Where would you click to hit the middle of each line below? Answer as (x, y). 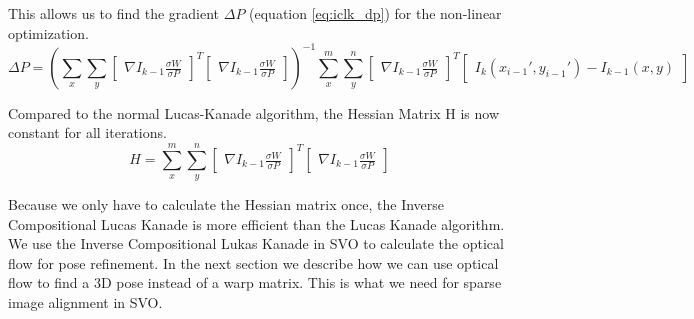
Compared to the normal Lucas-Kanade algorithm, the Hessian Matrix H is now (254, 112)
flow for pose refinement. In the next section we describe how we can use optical (253, 262)
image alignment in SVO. (85, 302)
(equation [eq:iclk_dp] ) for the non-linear (375, 13)
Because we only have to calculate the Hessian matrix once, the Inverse (226, 204)
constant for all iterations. (87, 132)
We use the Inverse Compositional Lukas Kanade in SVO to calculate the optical (256, 243)
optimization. (48, 32)
